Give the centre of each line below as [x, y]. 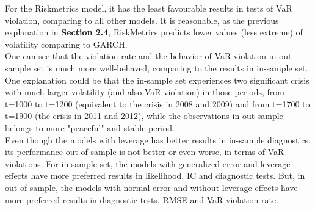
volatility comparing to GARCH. [66, 44]
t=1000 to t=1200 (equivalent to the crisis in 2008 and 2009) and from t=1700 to [157, 103]
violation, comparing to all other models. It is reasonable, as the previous [142, 20]
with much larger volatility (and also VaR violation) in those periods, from [145, 92]
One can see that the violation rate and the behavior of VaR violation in [141, 56]
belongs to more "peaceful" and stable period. [90, 127]
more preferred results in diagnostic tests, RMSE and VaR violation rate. [142, 199]
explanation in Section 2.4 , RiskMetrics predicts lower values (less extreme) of [154, 32]
